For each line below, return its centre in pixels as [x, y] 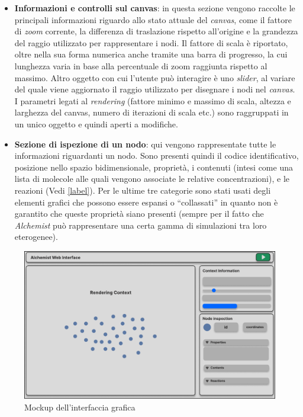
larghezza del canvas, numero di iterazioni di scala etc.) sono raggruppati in [151, 112]
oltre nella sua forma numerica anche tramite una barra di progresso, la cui [151, 54]
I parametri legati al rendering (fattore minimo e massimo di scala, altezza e [153, 100]
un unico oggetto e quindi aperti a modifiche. [96, 124]
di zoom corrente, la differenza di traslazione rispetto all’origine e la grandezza [156, 31]
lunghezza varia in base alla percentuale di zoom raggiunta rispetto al [141, 65]
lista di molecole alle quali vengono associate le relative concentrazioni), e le [152, 179]
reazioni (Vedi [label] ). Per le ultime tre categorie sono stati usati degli [143, 190]
